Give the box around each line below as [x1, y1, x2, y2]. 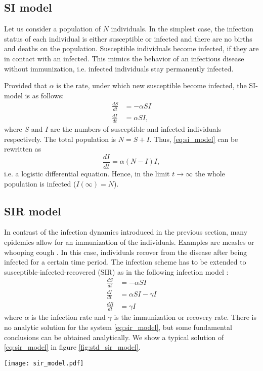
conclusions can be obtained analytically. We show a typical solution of [4, 331, 224, 342]
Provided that [4, 80, 48, 91]
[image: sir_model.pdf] [4, 359, 84, 367]
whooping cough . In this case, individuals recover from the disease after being [4, 246, 247, 257]
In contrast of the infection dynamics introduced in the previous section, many [4, 227, 248, 237]
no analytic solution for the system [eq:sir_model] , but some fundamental [4, 322, 232, 332]
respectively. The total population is [4, 133, 116, 144]
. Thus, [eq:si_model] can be [149, 133, 238, 144]
